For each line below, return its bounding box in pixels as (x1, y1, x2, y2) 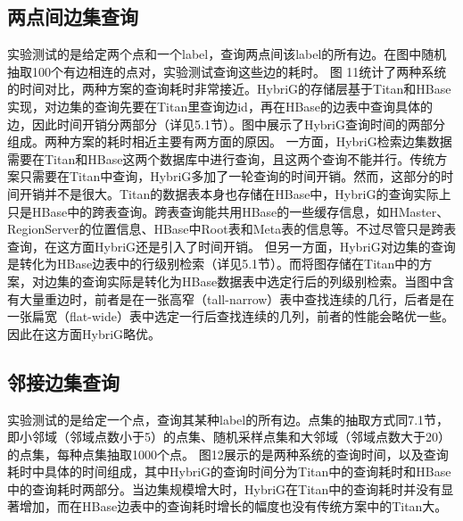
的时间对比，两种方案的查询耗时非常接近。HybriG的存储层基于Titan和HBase (7, 79, 451, 98)
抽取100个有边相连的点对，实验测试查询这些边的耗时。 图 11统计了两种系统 (7, 62, 447, 80)
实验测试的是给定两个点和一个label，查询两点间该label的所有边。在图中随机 (7, 45, 447, 63)
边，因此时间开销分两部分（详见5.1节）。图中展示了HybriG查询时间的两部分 (7, 114, 445, 133)
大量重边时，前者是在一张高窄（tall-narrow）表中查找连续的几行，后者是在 (19, 289, 455, 308)
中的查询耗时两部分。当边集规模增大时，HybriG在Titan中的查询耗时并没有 (7, 479, 442, 498)
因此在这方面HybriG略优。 (7, 324, 161, 343)
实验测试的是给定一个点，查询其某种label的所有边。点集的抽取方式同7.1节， (7, 409, 450, 428)
